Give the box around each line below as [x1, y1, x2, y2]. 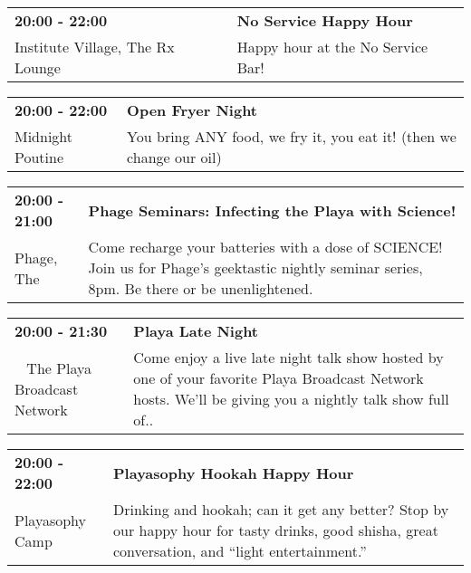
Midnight [14, 126, 73, 147]
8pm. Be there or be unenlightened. [88, 278, 313, 299]
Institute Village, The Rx [14, 36, 175, 57]
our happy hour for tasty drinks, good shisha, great [113, 520, 438, 540]
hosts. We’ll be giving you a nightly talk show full [133, 388, 449, 409]
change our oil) [127, 147, 222, 167]
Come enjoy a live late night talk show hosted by [133, 347, 444, 368]
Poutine [14, 147, 64, 167]
